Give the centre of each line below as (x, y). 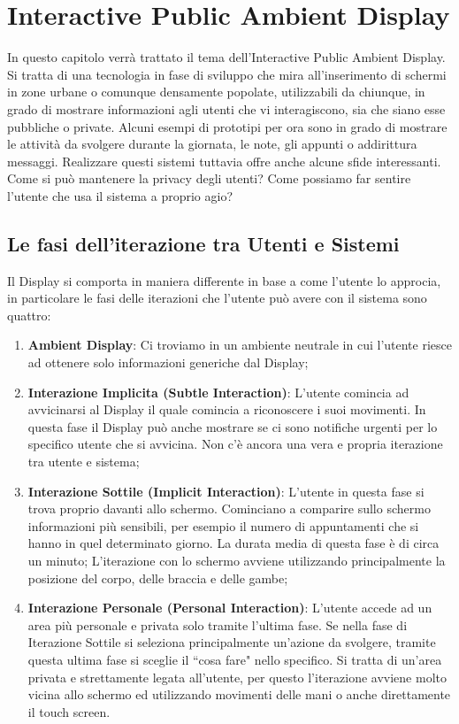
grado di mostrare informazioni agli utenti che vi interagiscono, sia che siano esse (226, 108)
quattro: (29, 315)
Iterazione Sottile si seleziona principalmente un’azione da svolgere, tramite (232, 642)
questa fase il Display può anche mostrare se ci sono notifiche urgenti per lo (233, 426)
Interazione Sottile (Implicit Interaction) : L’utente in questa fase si (226, 491)
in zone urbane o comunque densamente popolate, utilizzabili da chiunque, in (216, 92)
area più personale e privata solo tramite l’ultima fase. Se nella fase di (218, 624)
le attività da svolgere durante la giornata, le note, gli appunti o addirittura (212, 144)
